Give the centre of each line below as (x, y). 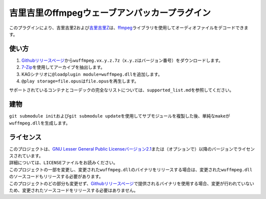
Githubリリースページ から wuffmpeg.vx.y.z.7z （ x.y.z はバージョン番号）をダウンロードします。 (122, 60)
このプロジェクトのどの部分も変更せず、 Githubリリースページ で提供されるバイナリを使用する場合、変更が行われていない (132, 183)
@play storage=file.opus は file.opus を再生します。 (80, 81)
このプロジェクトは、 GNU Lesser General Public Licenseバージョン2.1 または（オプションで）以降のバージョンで (123, 149)
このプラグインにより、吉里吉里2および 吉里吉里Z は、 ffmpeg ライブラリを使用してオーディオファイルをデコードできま (129, 28)
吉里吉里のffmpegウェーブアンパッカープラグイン (110, 13)
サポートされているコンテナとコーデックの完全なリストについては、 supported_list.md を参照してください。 (121, 90)
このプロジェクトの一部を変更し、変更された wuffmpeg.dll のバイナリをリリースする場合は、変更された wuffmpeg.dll (131, 169)
